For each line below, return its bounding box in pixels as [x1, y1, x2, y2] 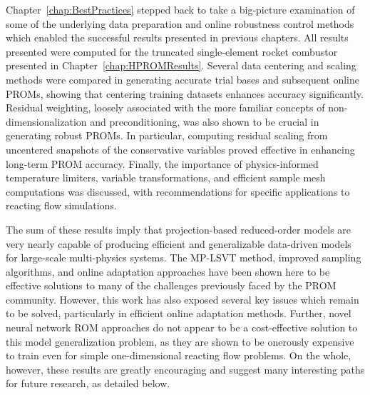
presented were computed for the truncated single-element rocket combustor [6, 44, 338, 59]
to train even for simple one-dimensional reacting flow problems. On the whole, [6, 348, 351, 363]
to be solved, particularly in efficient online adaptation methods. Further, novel [6, 306, 351, 321]
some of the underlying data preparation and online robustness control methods [6, 16, 354, 31]
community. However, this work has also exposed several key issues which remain [6, 291, 359, 306]
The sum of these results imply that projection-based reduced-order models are [6, 221, 351, 236]
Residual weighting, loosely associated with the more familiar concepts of [6, 100, 325, 115]
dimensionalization [6, 114, 87, 129]
